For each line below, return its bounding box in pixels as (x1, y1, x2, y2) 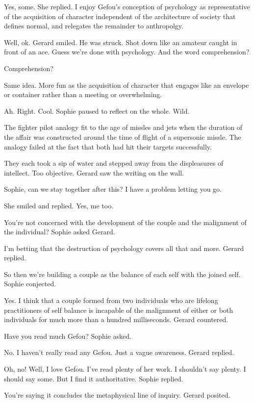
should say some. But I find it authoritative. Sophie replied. (4, 373, 183, 383)
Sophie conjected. (4, 278, 56, 289)
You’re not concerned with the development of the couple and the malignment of (4, 217, 247, 227)
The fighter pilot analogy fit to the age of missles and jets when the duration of (4, 122, 243, 132)
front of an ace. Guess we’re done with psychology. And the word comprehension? (4, 47, 250, 57)
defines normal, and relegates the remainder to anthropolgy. (4, 21, 183, 31)
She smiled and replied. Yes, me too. (4, 200, 114, 210)
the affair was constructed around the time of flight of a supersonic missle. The (4, 131, 241, 142)
